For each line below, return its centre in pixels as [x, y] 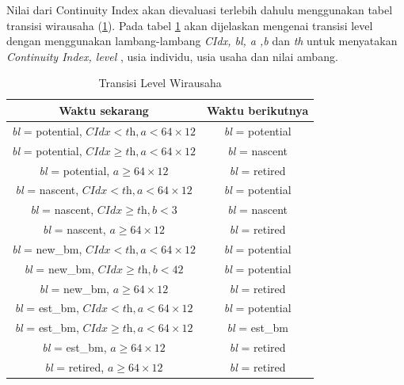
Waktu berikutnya [258, 110]
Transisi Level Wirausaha [160, 83]
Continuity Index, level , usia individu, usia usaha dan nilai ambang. [172, 56]
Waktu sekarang [104, 110]
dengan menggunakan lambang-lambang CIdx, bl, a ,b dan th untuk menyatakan [202, 41]
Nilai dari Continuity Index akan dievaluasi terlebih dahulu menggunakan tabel [200, 10]
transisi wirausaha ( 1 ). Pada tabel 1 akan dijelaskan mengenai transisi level [190, 25]
